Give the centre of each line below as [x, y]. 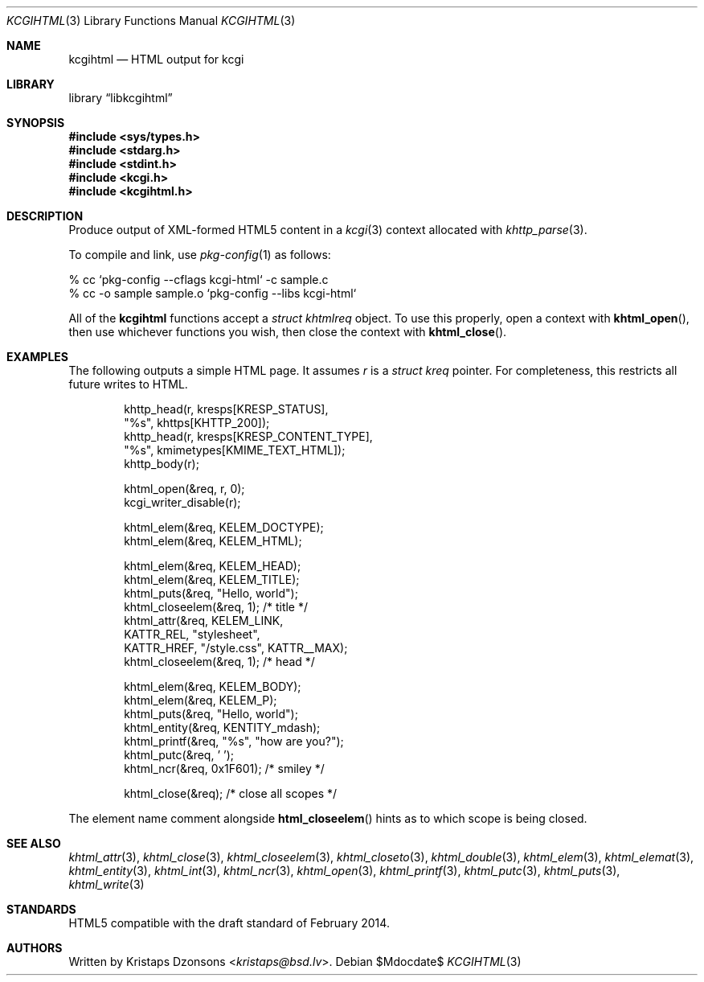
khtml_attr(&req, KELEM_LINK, [204, 620]
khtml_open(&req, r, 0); [184, 489]
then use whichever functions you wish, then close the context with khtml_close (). [288, 332]
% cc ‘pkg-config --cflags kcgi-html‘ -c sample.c [199, 279]
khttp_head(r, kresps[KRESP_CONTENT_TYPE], [248, 436]
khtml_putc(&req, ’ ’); [179, 755]
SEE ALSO [34, 843]
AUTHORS [35, 948]
